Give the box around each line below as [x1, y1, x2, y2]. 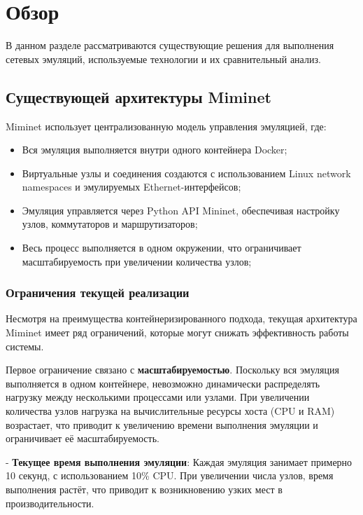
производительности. [6, 495, 94, 510]
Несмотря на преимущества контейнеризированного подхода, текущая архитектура [6, 311, 357, 326]
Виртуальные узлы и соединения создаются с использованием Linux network [22, 165, 351, 180]
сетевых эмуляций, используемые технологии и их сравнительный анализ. [6, 51, 321, 66]
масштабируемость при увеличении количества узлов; [22, 254, 252, 268]
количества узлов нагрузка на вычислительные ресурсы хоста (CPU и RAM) [6, 404, 335, 418]
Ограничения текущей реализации [6, 284, 190, 301]
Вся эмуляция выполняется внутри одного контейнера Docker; [22, 142, 287, 157]
